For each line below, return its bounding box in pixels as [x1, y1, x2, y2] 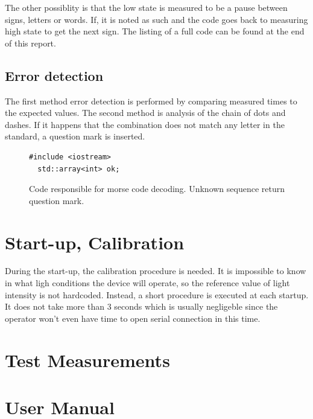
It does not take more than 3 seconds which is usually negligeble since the [5, 300, 278, 313]
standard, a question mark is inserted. [5, 130, 145, 142]
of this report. [5, 36, 56, 49]
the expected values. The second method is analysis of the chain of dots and [5, 106, 286, 119]
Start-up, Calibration [5, 229, 185, 254]
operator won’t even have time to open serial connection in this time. [5, 312, 261, 324]
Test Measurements [5, 347, 170, 372]
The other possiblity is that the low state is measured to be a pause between [5, 1, 288, 13]
